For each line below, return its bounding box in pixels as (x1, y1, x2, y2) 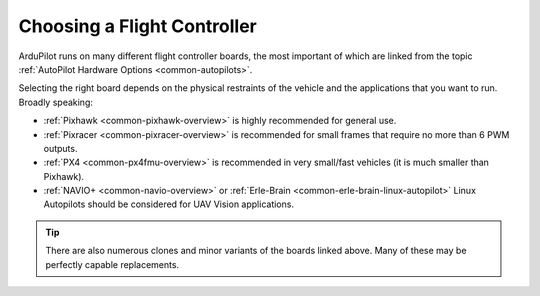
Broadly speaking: (18, 96, 94, 108)
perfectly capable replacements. (45, 258, 180, 270)
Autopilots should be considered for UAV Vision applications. (43, 198, 295, 210)
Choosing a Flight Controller (18, 15, 257, 37)
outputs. (43, 142, 78, 154)
